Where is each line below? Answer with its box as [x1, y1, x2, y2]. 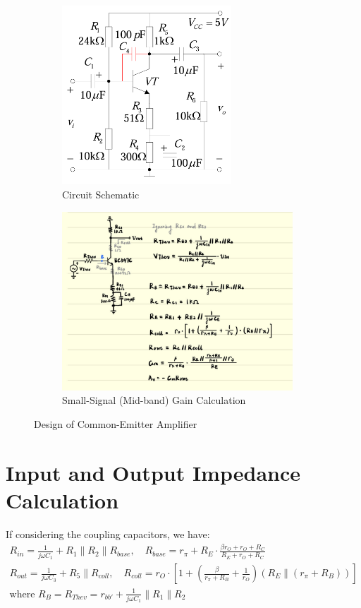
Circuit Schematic [62, 186, 140, 201]
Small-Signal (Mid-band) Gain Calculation [62, 393, 246, 407]
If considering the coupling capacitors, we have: [6, 526, 210, 541]
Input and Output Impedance [6, 458, 300, 487]
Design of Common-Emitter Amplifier [34, 417, 197, 431]
